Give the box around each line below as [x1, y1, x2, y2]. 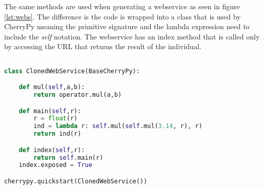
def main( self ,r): [18, 107, 82, 115]
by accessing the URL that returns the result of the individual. [4, 41, 201, 52]
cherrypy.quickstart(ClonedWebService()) [4, 178, 148, 185]
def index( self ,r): [18, 146, 85, 154]
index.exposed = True [18, 161, 92, 169]
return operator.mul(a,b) [33, 91, 122, 99]
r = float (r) [33, 115, 78, 122]
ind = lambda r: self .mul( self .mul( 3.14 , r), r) [33, 122, 202, 130]
